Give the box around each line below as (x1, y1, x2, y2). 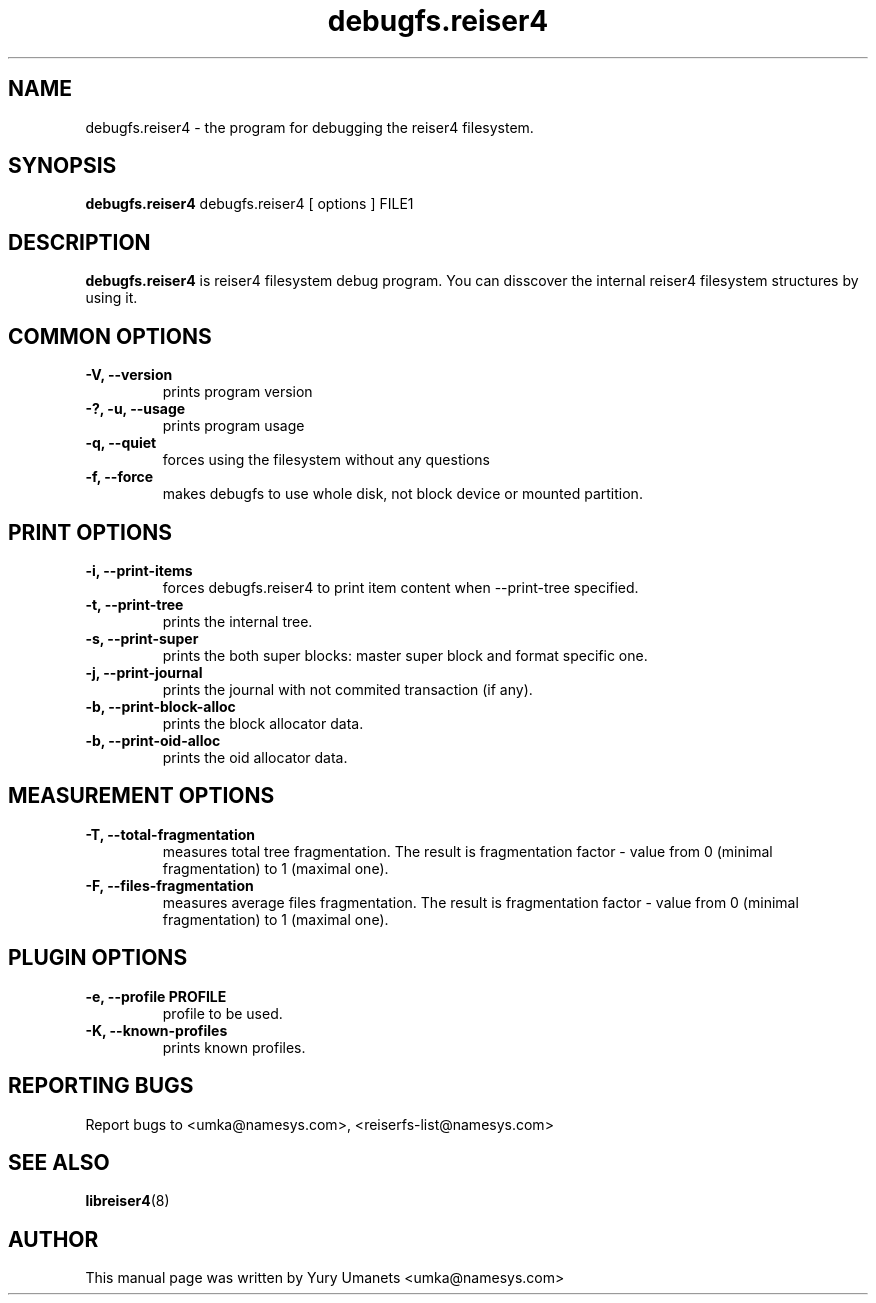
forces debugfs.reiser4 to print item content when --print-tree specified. (162, 578, 639, 596)
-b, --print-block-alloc (85, 697, 236, 715)
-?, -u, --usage (85, 400, 186, 418)
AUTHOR (8, 1226, 99, 1252)
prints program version (162, 383, 313, 401)
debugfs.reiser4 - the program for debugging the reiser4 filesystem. (85, 118, 534, 136)
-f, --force (85, 468, 154, 486)
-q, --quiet (85, 434, 157, 452)
